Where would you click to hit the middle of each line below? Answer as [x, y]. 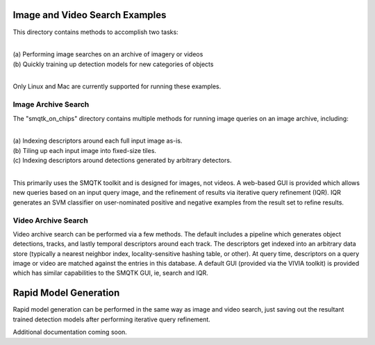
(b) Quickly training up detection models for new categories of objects [113, 64]
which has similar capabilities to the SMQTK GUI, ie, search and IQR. [110, 273]
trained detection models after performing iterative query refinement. [112, 319]
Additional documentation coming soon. [70, 332]
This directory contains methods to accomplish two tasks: [95, 32]
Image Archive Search [51, 104]
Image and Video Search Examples [90, 15]
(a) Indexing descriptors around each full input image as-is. [98, 141]
